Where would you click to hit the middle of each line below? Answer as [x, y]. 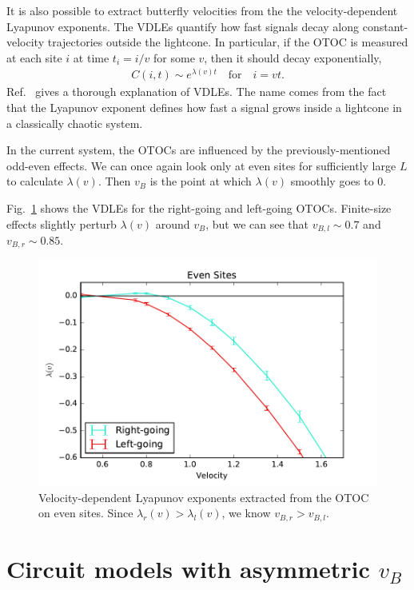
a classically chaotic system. [75, 123]
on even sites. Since [86, 513]
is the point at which [201, 181]
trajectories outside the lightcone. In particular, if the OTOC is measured [228, 42]
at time [91, 57]
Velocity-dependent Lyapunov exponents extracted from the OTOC [204, 497]
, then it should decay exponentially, [293, 57]
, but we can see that [257, 223]
